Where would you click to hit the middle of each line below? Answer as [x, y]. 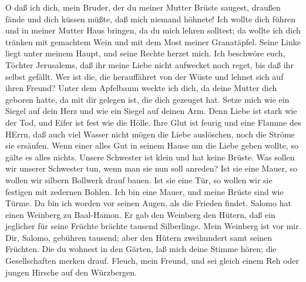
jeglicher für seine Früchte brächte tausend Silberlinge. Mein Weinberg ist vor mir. [153, 226]
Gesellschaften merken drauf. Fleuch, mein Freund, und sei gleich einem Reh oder [152, 261]
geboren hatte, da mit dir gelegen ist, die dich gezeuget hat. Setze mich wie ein [147, 99]
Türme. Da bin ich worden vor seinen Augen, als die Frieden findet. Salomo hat [148, 203]
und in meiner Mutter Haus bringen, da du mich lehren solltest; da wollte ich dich [153, 30]
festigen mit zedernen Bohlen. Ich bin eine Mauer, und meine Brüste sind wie [144, 191]
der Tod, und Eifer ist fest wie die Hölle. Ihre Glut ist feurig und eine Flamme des [153, 122]
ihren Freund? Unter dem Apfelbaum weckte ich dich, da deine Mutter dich [141, 88]
